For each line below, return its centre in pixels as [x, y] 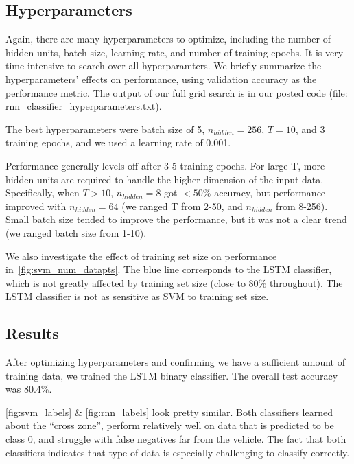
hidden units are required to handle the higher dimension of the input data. [165, 179]
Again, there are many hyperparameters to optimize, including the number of [168, 39]
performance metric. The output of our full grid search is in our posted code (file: [177, 92]
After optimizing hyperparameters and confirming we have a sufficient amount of [176, 362]
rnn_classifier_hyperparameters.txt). [84, 106]
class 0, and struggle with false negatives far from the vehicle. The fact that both [176, 439]
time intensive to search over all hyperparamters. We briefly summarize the [164, 66]
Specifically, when [43, 193]
